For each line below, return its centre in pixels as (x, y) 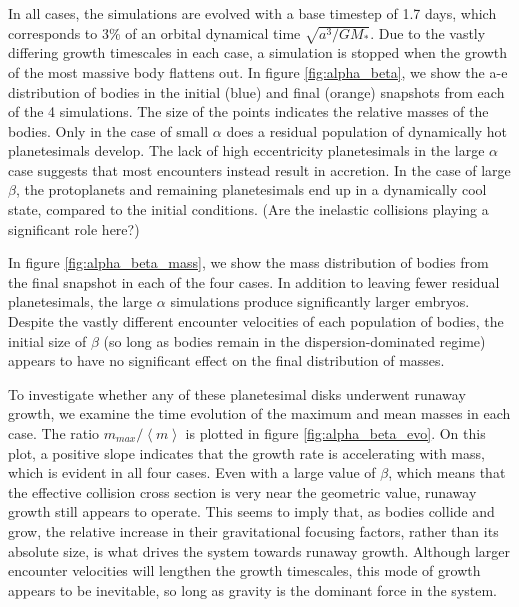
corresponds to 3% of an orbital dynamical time (154, 32)
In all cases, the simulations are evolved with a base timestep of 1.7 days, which (252, 13)
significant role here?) (74, 228)
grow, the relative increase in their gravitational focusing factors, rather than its (253, 530)
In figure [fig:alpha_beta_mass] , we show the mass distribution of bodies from (248, 262)
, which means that (447, 472)
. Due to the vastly (428, 32)
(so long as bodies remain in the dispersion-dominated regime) (294, 340)
